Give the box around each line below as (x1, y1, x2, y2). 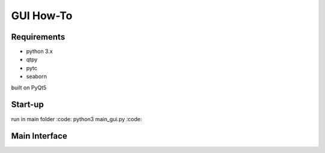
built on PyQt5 (11, 84, 47, 91)
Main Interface (11, 131, 67, 141)
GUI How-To (11, 9, 73, 22)
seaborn (26, 73, 48, 80)
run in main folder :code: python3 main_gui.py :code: (11, 115, 142, 122)
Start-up (11, 100, 45, 110)
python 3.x (26, 48, 53, 55)
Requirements (11, 32, 66, 42)
